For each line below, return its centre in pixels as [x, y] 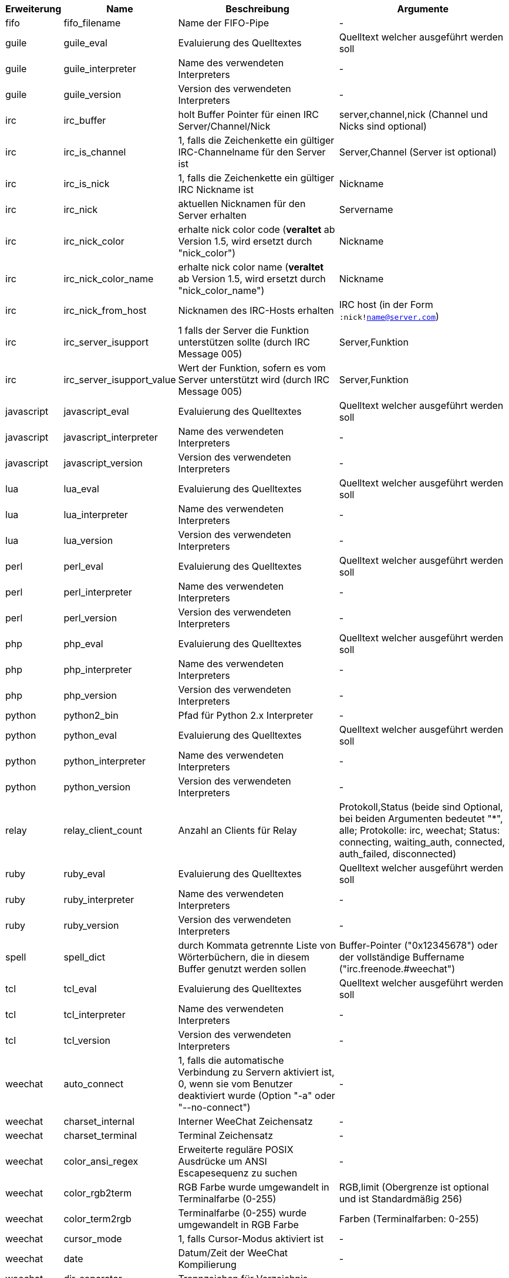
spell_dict [85, 957]
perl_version [90, 618]
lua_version [88, 540]
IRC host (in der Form [386, 305]
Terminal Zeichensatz [225, 1135]
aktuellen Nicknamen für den [242, 204]
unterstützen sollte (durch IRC [244, 342]
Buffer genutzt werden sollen [242, 969]
